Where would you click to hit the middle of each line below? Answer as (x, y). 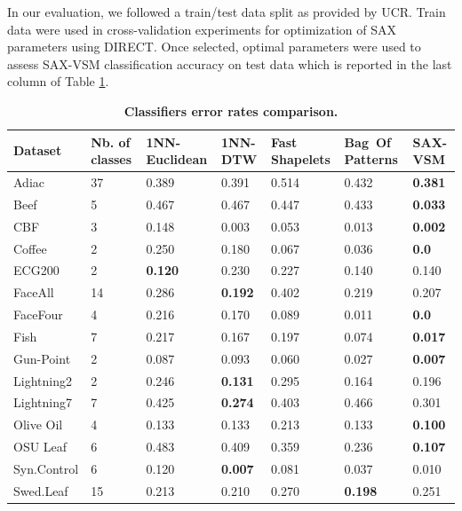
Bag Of (367, 142)
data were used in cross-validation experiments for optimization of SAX (202, 29)
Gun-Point (42, 358)
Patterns (371, 159)
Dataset (38, 150)
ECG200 (36, 270)
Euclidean (177, 159)
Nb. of (111, 142)
